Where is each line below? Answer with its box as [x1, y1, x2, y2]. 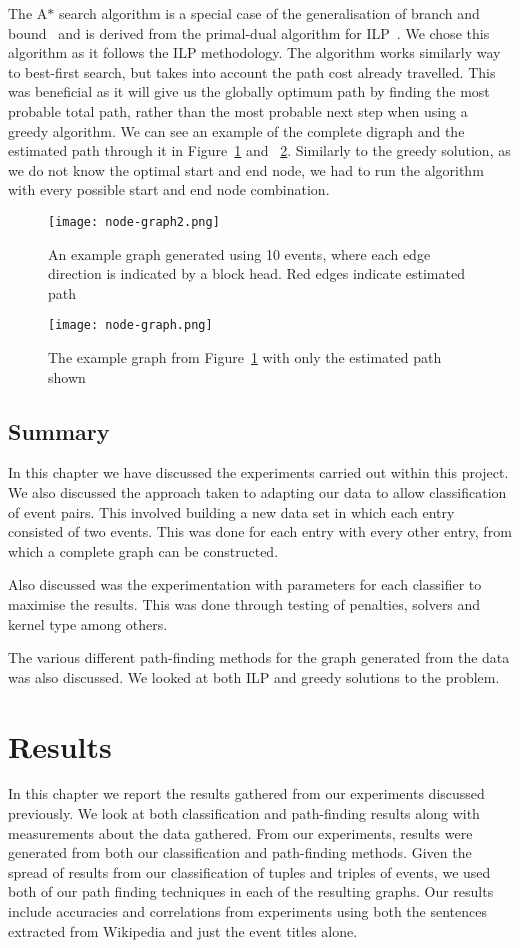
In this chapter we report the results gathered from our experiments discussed [8, 783, 485, 804]
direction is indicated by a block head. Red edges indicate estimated [48, 263, 465, 284]
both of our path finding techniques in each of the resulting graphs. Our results [8, 881, 494, 902]
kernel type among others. [8, 613, 168, 634]
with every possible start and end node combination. [8, 179, 330, 200]
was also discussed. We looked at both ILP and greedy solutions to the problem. [8, 666, 500, 687]
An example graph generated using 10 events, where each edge [48, 243, 431, 264]
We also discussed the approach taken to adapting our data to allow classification [8, 482, 507, 503]
